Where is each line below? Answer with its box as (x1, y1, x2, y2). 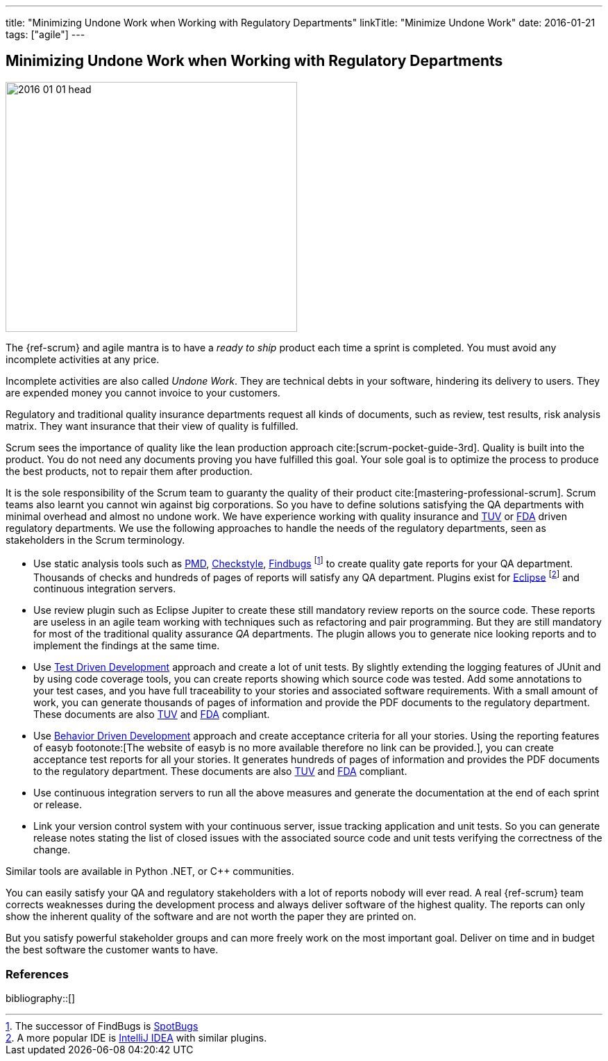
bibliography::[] (6, 992, 76, 1004)
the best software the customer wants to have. (6, 944, 219, 956)
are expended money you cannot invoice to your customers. (6, 386, 280, 399)
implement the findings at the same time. (33, 640, 220, 652)
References (6, 967, 69, 981)
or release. (33, 799, 82, 811)
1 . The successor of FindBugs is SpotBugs (6, 1019, 199, 1032)
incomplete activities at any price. (6, 353, 160, 365)
